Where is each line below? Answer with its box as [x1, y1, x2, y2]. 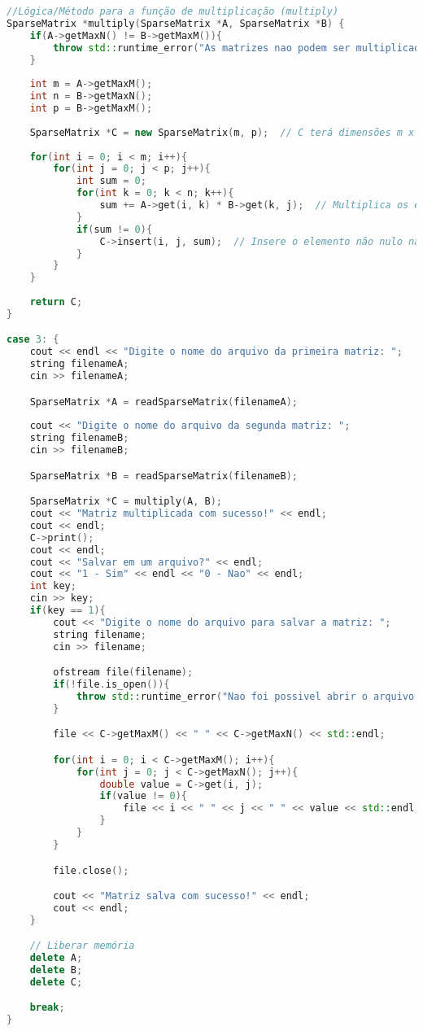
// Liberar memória [29, 940, 135, 952]
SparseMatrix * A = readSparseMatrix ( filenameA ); [29, 395, 299, 408]
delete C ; [29, 976, 83, 988]
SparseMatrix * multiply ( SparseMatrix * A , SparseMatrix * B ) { [7, 17, 345, 29]
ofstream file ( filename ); [53, 666, 194, 679]
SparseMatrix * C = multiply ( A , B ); [29, 496, 222, 508]
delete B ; [29, 964, 83, 976]
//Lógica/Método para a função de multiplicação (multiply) [7, 6, 339, 17]
